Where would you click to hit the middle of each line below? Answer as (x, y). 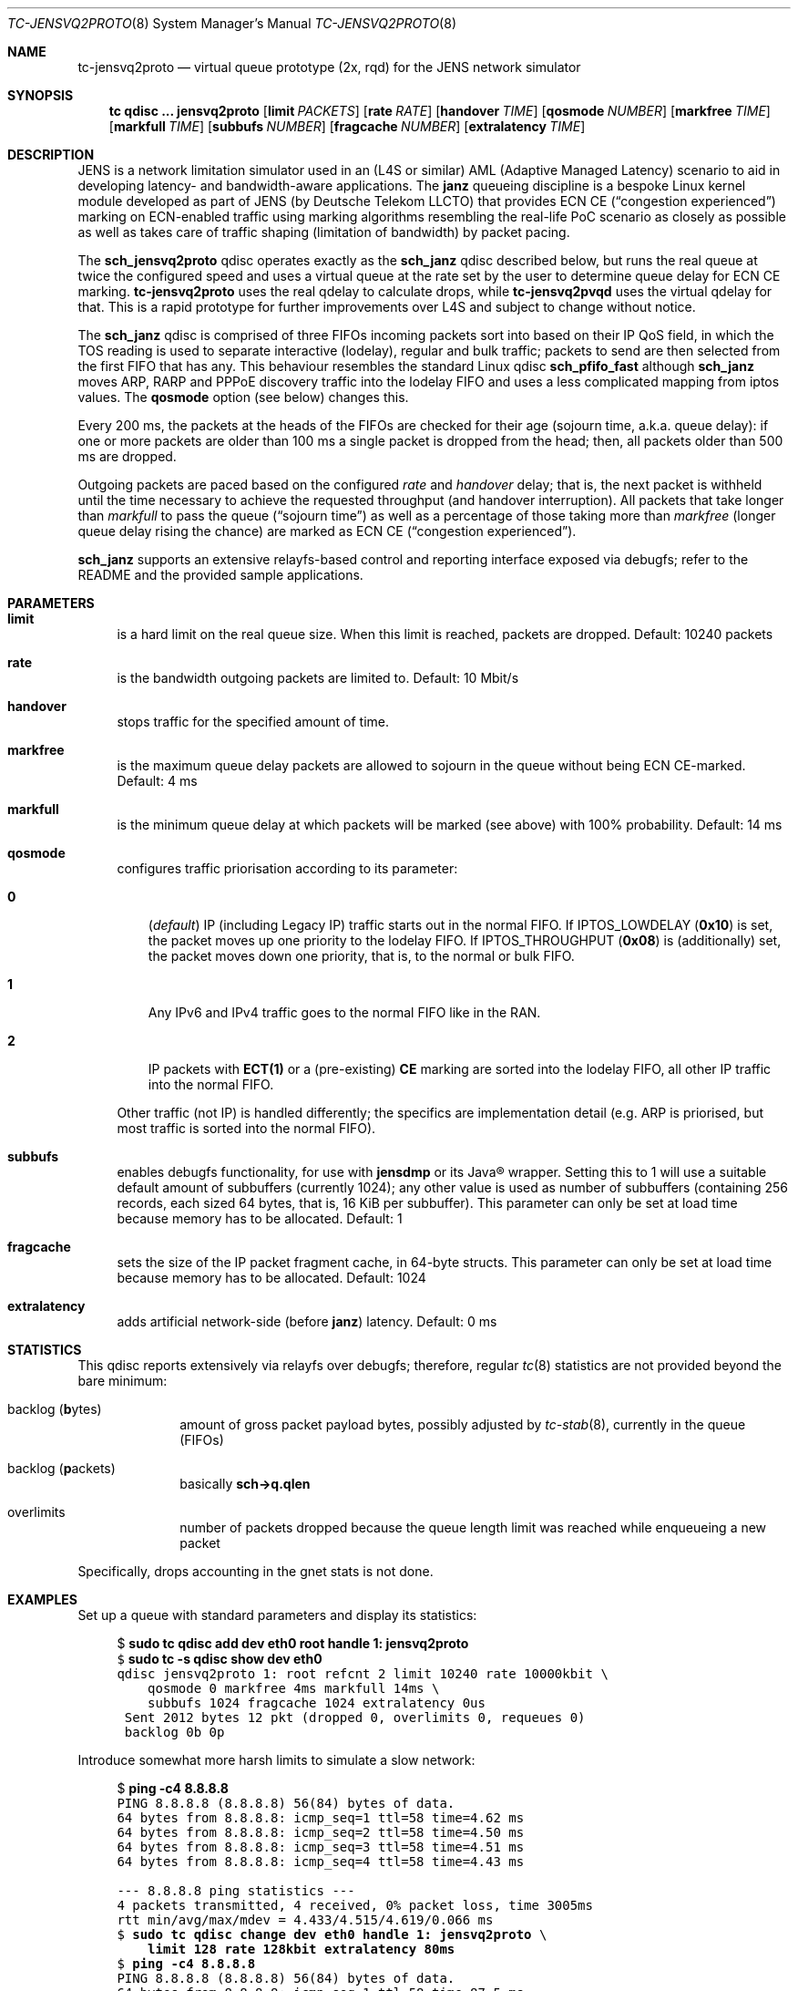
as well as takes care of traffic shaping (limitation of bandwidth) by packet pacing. (324, 232)
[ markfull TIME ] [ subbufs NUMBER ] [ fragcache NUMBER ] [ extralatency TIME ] (347, 126)
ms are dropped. (127, 456)
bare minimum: (123, 1381)
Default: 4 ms (157, 781)
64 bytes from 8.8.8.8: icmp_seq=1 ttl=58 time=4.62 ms (321, 1818)
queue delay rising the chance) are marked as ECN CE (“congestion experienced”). (327, 531)
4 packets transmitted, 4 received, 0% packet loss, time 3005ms (355, 1905)
